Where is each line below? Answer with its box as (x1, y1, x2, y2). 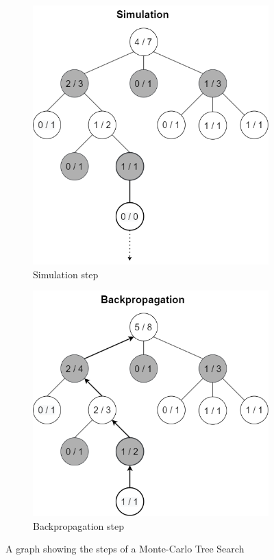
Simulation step (33, 267, 99, 281)
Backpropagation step (33, 518, 124, 533)
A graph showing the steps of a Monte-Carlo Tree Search (5, 541, 245, 556)
